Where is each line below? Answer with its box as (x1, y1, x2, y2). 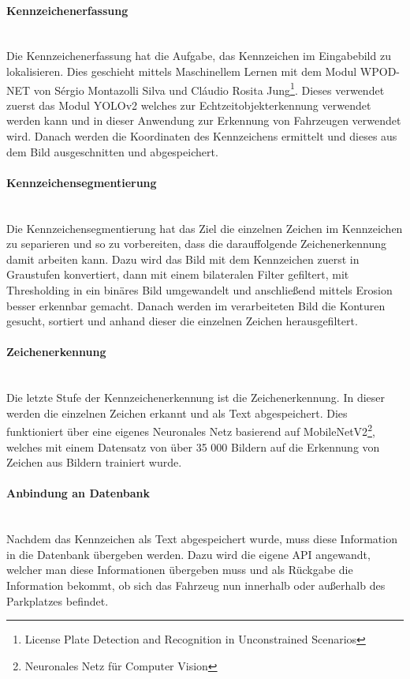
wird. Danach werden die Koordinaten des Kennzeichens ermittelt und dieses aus (6, 128, 397, 144)
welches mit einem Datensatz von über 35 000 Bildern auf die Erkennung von (6, 438, 380, 455)
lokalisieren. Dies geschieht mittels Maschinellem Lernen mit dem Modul (6, 62, 357, 79)
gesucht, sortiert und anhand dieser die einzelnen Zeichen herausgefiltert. (6, 313, 358, 329)
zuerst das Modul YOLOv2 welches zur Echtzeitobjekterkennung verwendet (6, 96, 371, 113)
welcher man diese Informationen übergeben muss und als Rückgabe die (6, 561, 353, 578)
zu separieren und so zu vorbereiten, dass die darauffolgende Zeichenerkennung (6, 235, 386, 252)
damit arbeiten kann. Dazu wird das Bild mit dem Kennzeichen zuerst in (6, 250, 360, 267)
